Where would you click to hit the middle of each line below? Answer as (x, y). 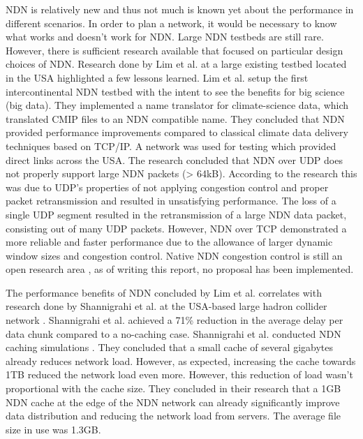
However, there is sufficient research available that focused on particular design (175, 50)
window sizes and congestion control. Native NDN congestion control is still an (174, 255)
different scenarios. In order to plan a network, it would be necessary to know (171, 23)
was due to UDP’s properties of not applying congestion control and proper (167, 187)
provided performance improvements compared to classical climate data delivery (177, 132)
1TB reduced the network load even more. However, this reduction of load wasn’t (179, 374)
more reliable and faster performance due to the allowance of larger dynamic (169, 242)
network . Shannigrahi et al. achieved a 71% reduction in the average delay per (175, 320)
